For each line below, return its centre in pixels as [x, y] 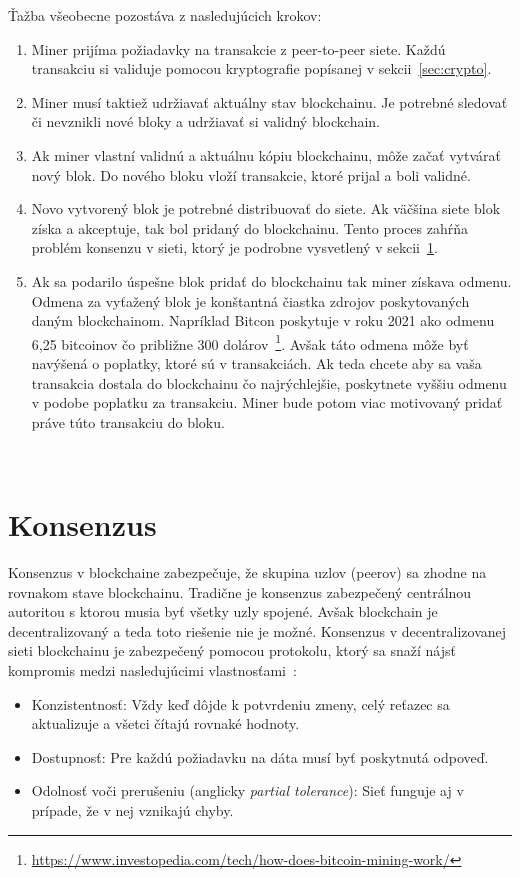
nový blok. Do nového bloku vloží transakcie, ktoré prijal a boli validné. [251, 174]
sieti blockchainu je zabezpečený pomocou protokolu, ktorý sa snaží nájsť [232, 650]
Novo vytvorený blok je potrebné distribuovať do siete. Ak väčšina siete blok [266, 208]
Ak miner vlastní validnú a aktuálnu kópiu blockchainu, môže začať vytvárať [266, 154]
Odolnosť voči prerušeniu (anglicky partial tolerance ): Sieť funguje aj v [247, 790]
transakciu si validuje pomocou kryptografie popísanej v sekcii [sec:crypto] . [261, 68]
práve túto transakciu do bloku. [128, 421]
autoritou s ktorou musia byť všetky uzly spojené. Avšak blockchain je [223, 611]
